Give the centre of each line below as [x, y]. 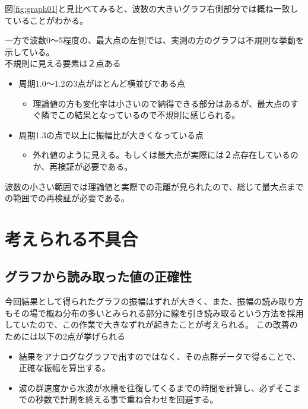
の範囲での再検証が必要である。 [67, 198]
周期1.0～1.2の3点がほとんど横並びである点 [102, 83]
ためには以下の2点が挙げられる [65, 336]
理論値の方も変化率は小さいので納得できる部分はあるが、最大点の [162, 103]
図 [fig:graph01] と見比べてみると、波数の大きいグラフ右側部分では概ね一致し [152, 8]
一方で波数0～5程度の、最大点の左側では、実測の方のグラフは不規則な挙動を [154, 40]
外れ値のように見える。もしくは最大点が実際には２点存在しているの [166, 155]
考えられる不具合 [72, 238]
